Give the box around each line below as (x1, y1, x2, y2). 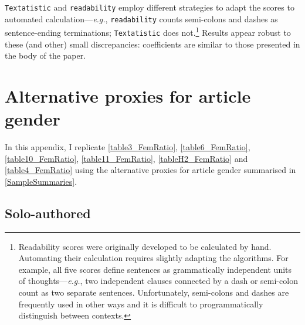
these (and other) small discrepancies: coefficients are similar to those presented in (5, 38, 300, 50)
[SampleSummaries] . (5, 175, 77, 187)
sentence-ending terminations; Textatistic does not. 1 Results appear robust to (5, 25, 291, 38)
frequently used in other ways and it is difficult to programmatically (18, 297, 263, 310)
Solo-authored (5, 204, 91, 222)
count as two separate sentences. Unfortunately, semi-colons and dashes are (18, 286, 289, 299)
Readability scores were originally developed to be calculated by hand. (18, 240, 272, 252)
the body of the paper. (5, 49, 86, 62)
